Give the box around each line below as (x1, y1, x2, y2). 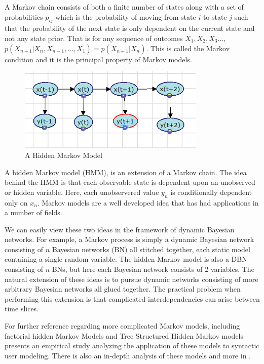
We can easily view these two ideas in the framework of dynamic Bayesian (5, 224, 235, 234)
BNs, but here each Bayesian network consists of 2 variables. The (52, 264, 254, 274)
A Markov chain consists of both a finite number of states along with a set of (5, 2, 244, 12)
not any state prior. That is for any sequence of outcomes (5, 32, 183, 43)
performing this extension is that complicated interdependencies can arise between (5, 293, 260, 304)
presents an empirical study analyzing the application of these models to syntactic (5, 340, 259, 351)
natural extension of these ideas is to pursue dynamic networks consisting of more (5, 273, 258, 284)
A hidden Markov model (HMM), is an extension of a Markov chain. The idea (5, 167, 247, 177)
